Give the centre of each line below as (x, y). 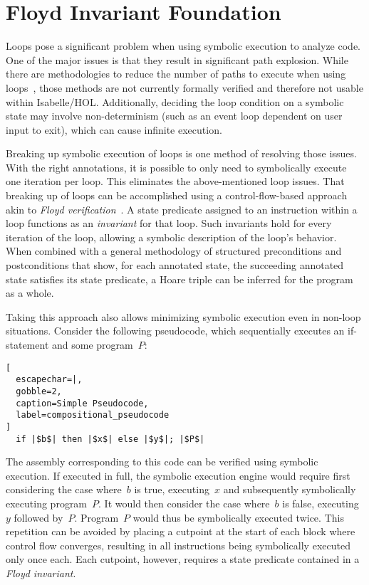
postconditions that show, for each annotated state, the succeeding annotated (175, 265)
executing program (47, 503)
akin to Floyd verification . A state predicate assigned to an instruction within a (182, 209)
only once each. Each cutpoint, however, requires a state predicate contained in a (183, 559)
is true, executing (172, 489)
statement (27, 344)
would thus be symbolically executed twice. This (238, 517)
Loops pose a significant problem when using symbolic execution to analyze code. (183, 46)
